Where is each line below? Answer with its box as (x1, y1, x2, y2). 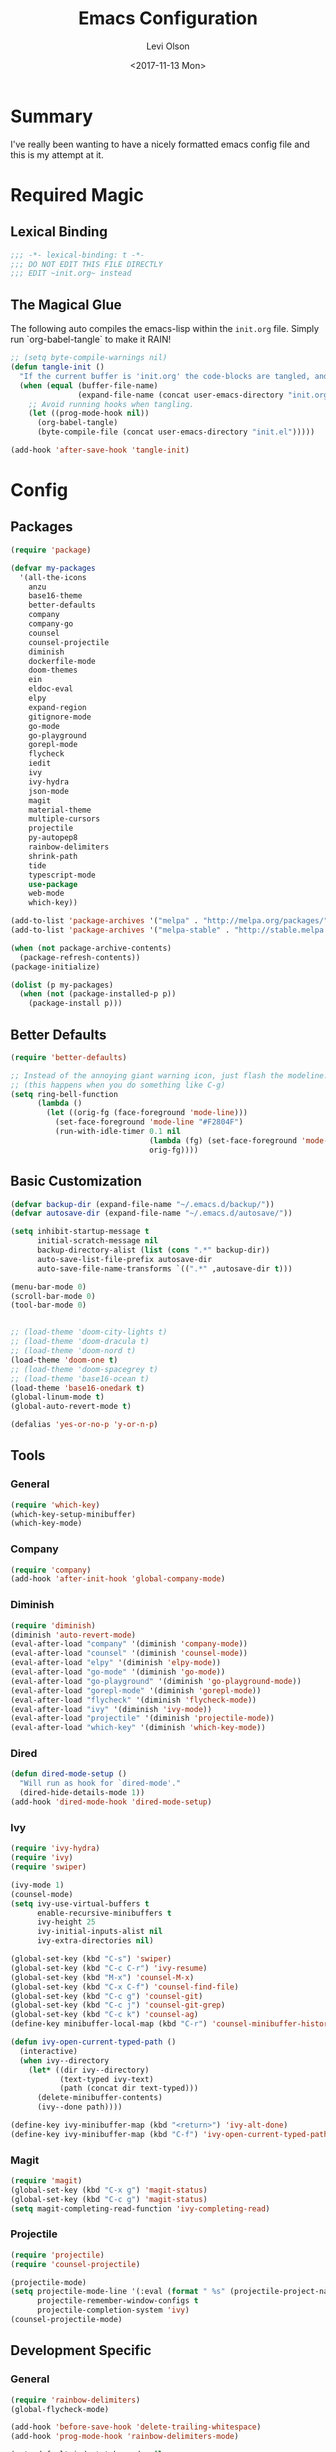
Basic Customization (10, 1173, 143, 1190)
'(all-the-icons (19, 572, 87, 582)
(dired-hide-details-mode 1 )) (19, 1788, 145, 1798)
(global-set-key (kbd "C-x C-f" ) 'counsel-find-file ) (10, 1982, 240, 1992)
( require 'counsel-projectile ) (10, 2259, 141, 2269)
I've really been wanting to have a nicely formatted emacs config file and (10, 138, 310, 150)
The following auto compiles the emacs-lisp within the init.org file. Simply (10, 323, 320, 335)
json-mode (28, 786, 70, 796)
